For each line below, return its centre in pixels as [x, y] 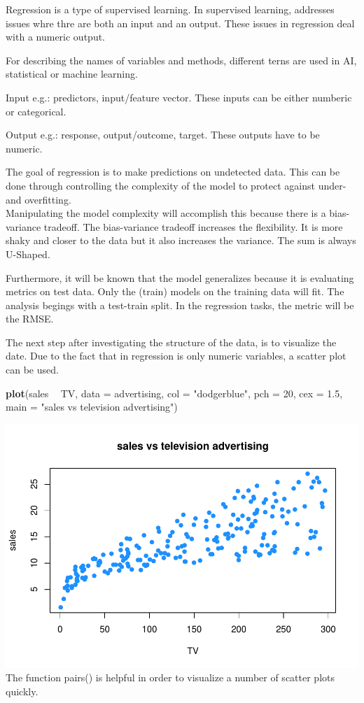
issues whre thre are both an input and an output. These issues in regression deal [180, 23]
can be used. [32, 370]
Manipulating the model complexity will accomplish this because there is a [166, 213]
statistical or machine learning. [72, 74]
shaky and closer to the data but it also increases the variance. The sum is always [181, 240]
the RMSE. [30, 319]
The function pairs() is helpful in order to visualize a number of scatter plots [170, 677]
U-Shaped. [28, 254]
